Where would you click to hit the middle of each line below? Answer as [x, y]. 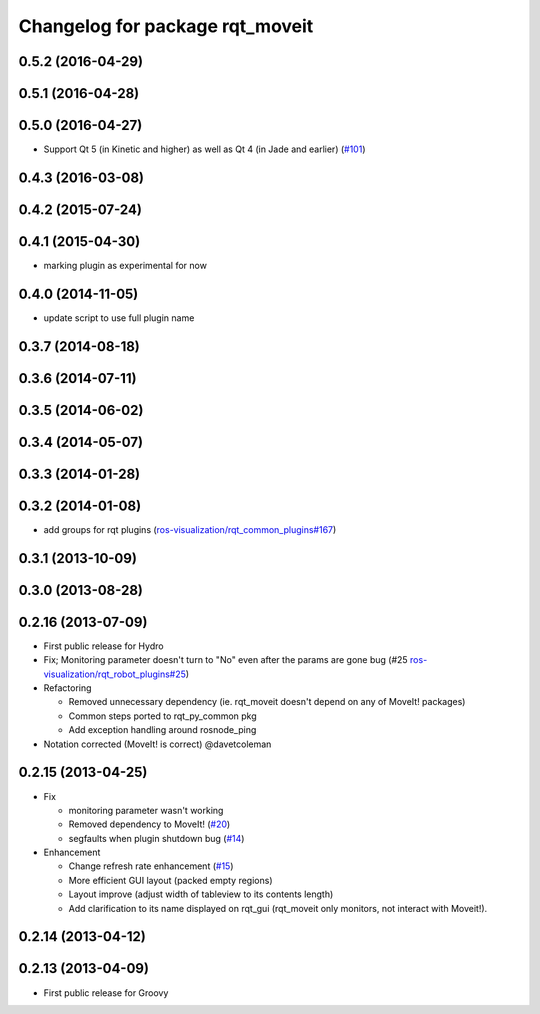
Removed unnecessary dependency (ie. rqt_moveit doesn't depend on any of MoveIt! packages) [267, 702]
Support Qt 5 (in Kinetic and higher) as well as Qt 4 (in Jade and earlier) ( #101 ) [204, 149]
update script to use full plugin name [119, 317]
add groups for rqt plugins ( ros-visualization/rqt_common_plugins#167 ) [190, 529]
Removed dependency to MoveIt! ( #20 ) [149, 824]
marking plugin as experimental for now [125, 266]
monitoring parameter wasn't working [146, 810]
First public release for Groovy [106, 992]
